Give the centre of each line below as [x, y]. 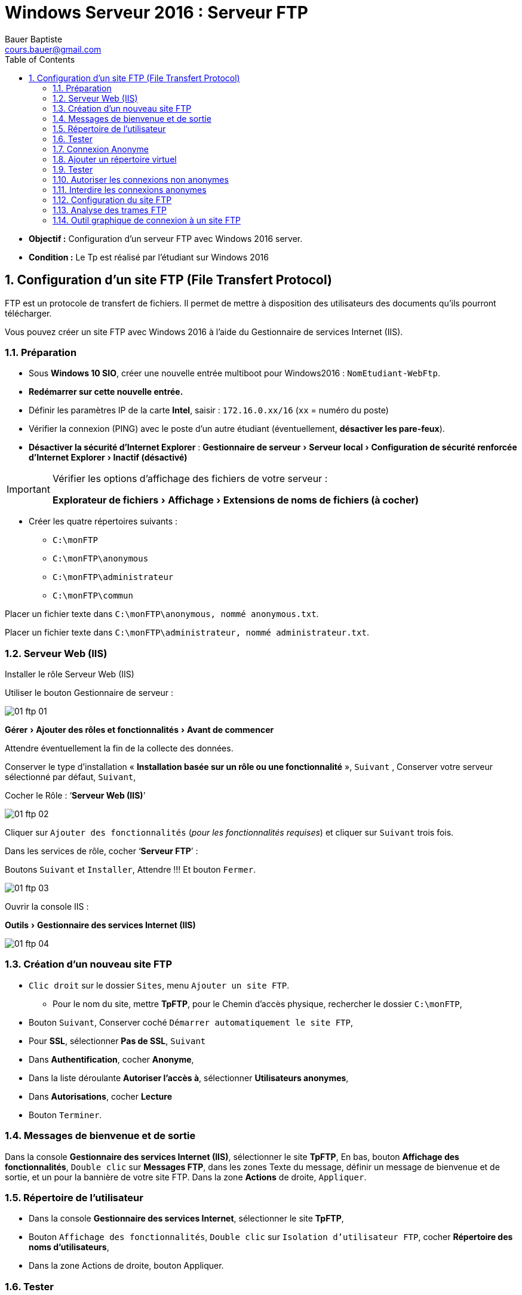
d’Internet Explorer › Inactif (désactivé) [108, 458]
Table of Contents [40, 59]
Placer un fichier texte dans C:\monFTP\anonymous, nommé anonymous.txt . [162, 614]
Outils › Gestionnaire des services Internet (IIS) [100, 925]
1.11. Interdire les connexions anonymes [130, 189]
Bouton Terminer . [65, 1115]
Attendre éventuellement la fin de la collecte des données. [119, 748]
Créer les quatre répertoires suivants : [103, 521]
